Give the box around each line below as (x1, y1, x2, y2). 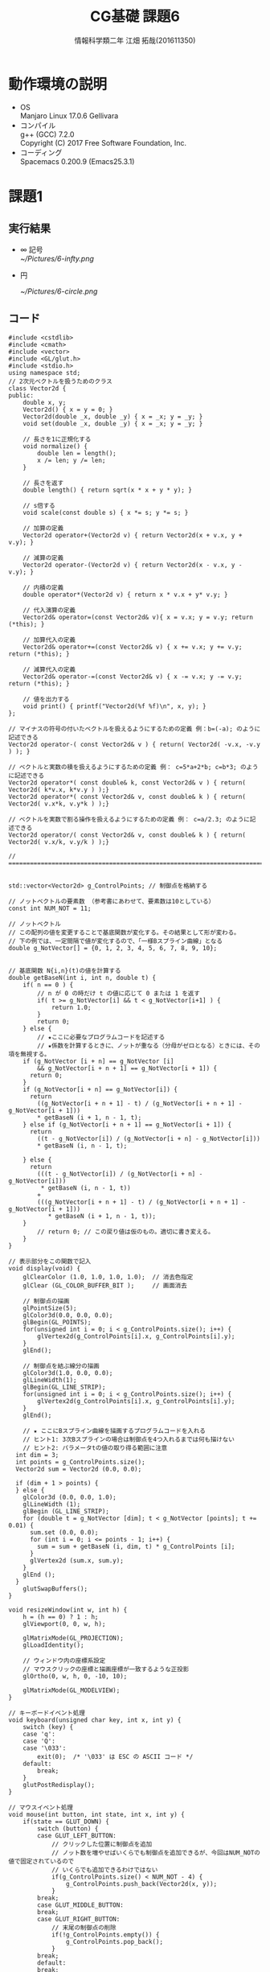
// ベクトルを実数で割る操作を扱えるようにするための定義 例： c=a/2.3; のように (8, 815, 251, 823)
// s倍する (22, 501, 55, 509)
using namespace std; (8, 368, 81, 377)
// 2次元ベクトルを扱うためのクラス (8, 377, 112, 385)
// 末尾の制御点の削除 (51, 1924, 117, 1932)
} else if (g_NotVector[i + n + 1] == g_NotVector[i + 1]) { (22, 1120, 231, 1129)
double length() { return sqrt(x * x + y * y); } (22, 486, 193, 494)
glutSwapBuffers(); (22, 1584, 88, 1593)
